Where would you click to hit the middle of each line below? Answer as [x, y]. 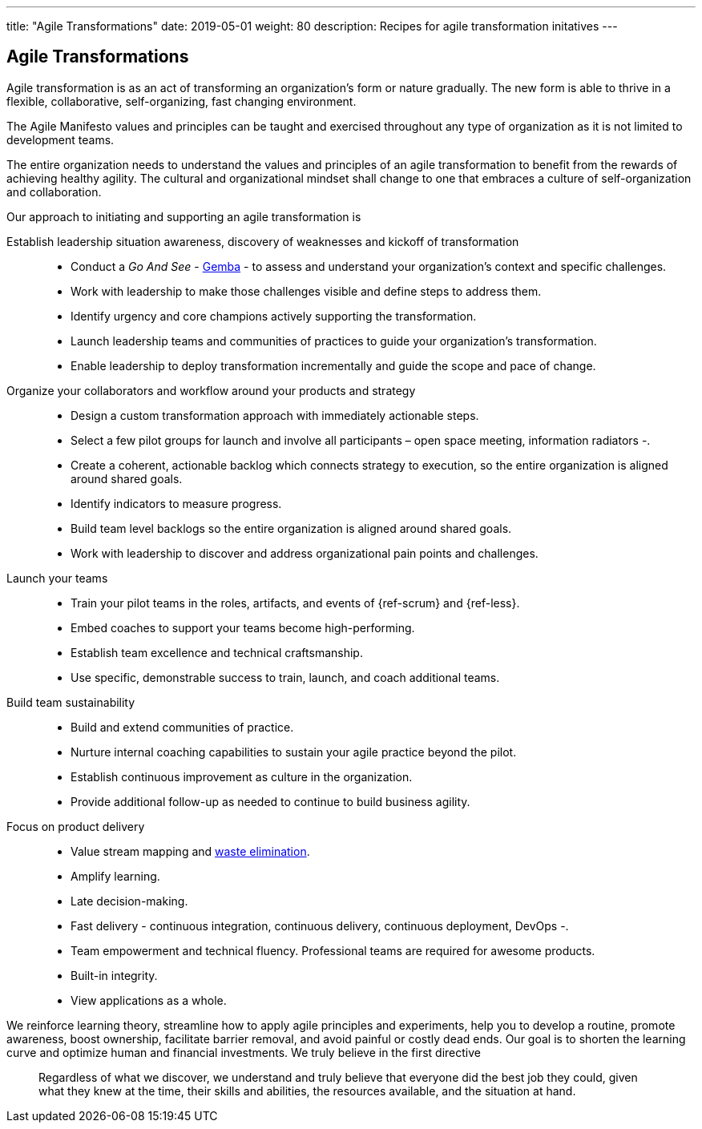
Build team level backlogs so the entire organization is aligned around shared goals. [291, 528]
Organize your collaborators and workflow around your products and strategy [211, 390]
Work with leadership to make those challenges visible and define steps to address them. [306, 291]
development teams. [61, 139]
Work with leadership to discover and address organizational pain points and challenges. [305, 553]
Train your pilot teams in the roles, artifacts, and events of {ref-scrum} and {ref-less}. [295, 603]
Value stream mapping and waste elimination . [190, 851]
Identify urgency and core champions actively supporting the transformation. [274, 316]
